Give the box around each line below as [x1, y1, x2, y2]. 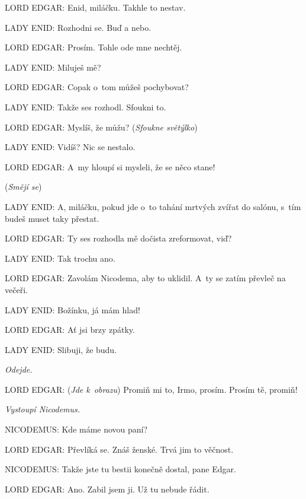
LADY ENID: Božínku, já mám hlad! [5, 303, 140, 316]
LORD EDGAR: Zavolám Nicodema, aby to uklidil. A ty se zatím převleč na [5, 272, 286, 284]
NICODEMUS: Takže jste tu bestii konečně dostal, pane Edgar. [5, 463, 236, 475]
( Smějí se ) [5, 180, 42, 193]
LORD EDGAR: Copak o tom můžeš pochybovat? [5, 81, 189, 93]
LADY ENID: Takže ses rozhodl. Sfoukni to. [5, 100, 166, 113]
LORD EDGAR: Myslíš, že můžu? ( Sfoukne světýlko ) [5, 120, 198, 133]
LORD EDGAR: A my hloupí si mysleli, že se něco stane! [5, 160, 215, 173]
